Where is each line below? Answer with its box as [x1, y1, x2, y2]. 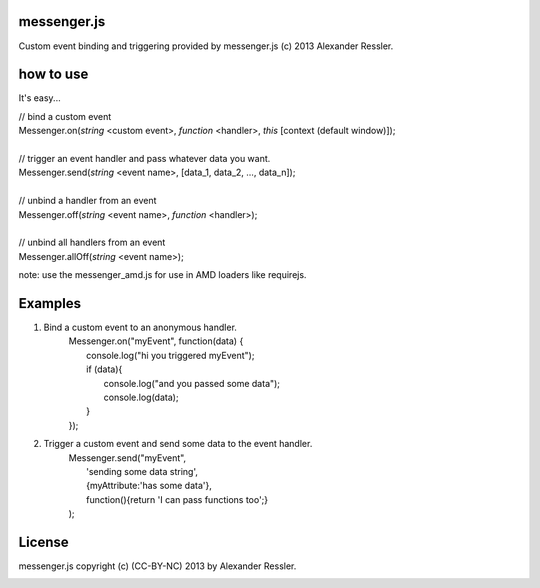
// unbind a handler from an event [18, 195, 157, 207]
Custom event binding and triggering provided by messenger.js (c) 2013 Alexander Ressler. [18, 40, 394, 52]
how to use [18, 66, 89, 83]
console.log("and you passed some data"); [103, 377, 280, 389]
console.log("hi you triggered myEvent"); [86, 349, 255, 361]
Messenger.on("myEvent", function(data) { [68, 335, 244, 347]
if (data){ [86, 363, 123, 375]
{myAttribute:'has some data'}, [86, 480, 212, 492]
